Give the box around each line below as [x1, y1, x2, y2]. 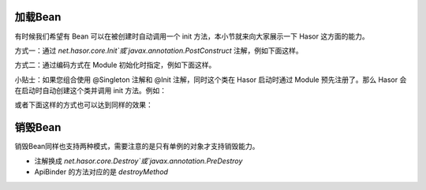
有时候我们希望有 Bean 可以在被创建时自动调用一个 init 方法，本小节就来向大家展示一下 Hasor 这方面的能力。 [14, 32, 370, 41]
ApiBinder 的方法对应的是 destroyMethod [34, 167, 169, 177]
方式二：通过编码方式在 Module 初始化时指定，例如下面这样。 [14, 60, 216, 70]
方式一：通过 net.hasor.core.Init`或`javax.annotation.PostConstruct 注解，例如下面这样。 [14, 46, 303, 55]
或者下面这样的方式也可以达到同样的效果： [14, 100, 153, 110]
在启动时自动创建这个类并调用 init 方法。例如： [14, 86, 167, 95]
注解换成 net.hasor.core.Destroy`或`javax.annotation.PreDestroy [34, 156, 243, 166]
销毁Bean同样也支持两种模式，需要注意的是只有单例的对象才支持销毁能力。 [14, 142, 260, 151]
